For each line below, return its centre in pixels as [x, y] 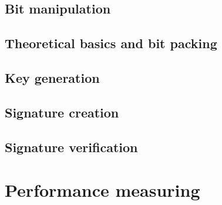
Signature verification [71, 147]
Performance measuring [102, 190]
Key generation [52, 77]
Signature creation [62, 112]
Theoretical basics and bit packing [111, 43]
